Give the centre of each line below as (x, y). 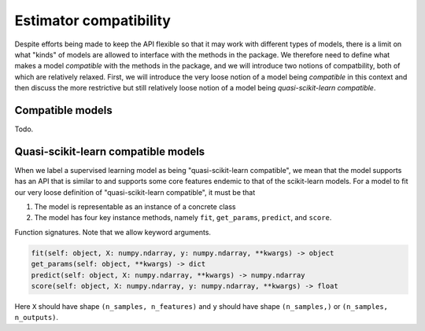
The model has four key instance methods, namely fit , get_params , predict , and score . (183, 218)
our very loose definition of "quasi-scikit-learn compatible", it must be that (135, 192)
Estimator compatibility (92, 20)
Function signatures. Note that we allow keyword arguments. (113, 232)
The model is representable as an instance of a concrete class (135, 207)
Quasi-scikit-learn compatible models (110, 151)
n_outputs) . (37, 318)
